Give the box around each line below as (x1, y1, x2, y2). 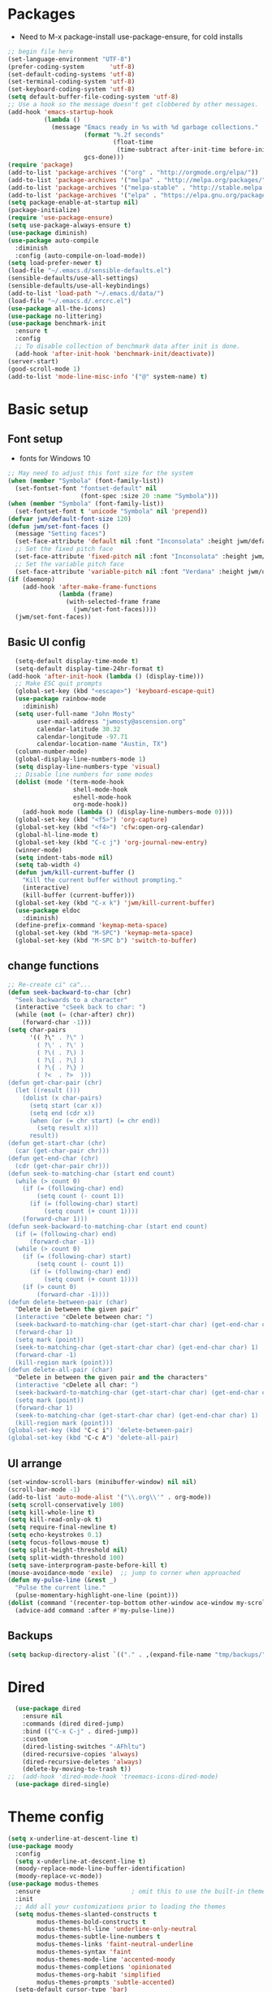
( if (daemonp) (7, 575, 56, 584)
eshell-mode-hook (72, 793, 132, 801)
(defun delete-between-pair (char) (7, 1298, 128, 1306)
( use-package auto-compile (7, 237, 99, 245)
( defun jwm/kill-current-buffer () (15, 869, 136, 877)
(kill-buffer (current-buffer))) (22, 891, 136, 899)
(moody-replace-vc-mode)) (15, 1873, 103, 1881)
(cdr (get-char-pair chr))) (15, 1161, 110, 1170)
